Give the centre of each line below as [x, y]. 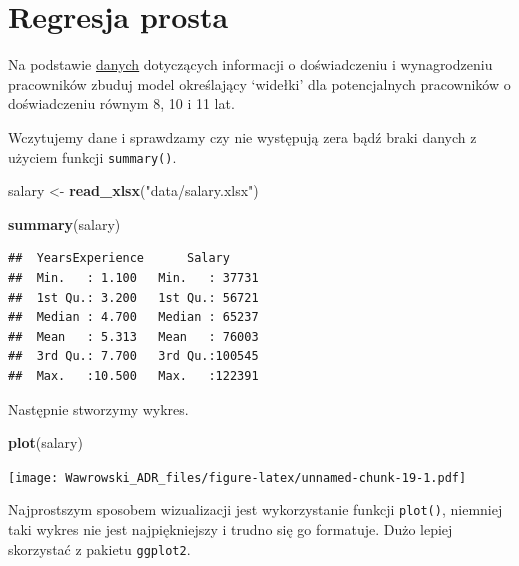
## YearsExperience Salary [119, 258]
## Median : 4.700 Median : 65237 [133, 317]
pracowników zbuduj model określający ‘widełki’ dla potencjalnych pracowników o [259, 83]
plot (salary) [45, 442]
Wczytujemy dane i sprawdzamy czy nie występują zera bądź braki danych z [242, 136]
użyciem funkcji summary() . [92, 156]
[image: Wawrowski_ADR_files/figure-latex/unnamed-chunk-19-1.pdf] [237, 477]
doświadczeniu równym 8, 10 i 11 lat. [121, 103]
